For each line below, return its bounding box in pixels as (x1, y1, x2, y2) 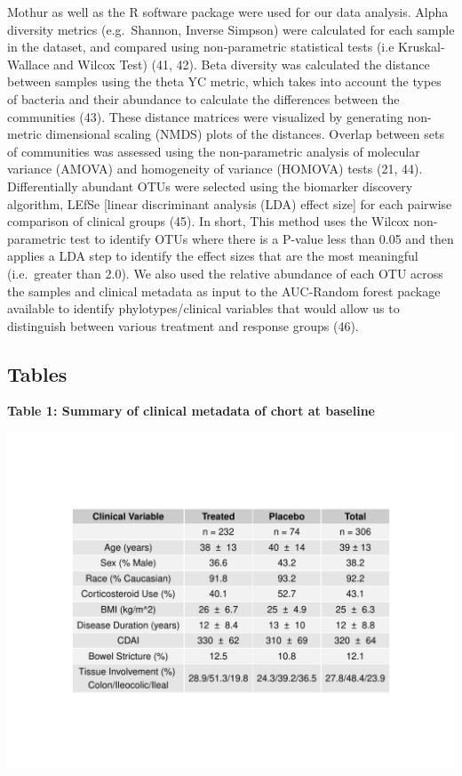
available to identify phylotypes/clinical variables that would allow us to (7, 299, 400, 318)
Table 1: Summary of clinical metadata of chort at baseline (7, 401, 375, 420)
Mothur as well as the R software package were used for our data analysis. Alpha (7, 3, 449, 20)
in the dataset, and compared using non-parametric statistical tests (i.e (7, 37, 394, 56)
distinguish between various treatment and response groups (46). (7, 316, 359, 335)
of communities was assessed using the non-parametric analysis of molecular (7, 141, 420, 160)
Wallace (7, 54, 50, 73)
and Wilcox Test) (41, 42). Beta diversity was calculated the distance (53, 54, 430, 73)
